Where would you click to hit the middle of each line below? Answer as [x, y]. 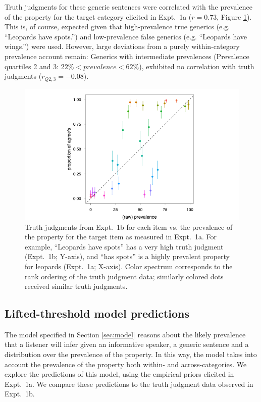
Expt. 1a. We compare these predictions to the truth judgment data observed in [129, 384]
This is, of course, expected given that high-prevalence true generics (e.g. [117, 27]
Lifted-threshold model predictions [97, 313]
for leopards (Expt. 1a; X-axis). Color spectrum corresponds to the [129, 266]
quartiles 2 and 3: [32, 66]
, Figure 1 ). [234, 16]
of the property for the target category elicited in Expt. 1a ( [98, 16]
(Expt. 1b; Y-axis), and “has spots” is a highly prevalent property [127, 256]
